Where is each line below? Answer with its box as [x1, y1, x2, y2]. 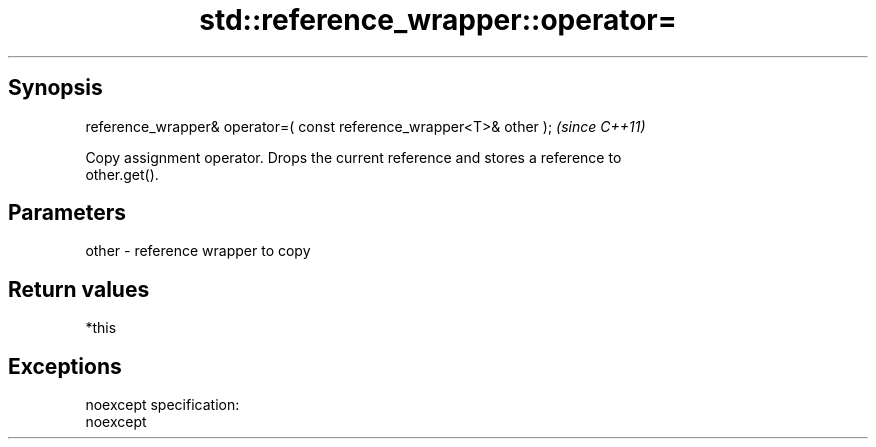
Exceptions [8, 353, 122, 379]
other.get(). [85, 165, 159, 183]
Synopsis [8, 75, 103, 101]
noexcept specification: [85, 396, 240, 414]
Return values [8, 276, 150, 302]
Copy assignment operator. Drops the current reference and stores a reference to [85, 148, 622, 166]
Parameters [8, 200, 126, 226]
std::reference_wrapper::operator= [199, 3, 677, 37]
